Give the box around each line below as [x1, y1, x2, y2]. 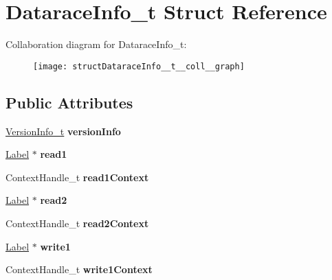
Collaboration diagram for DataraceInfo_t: [5, 37, 187, 51]
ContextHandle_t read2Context [5, 215, 149, 230]
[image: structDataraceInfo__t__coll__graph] [33, 61, 245, 71]
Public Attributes [5, 91, 133, 113]
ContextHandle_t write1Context [5, 262, 153, 277]
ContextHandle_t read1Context [5, 170, 149, 184]
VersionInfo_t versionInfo [5, 124, 121, 138]
